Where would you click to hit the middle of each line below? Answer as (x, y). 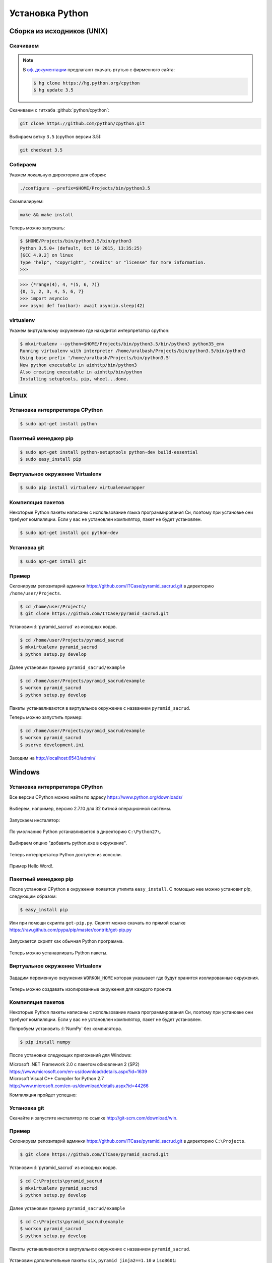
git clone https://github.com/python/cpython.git (82, 123)
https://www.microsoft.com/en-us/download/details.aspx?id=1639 (78, 1072)
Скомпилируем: (26, 201)
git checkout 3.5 (41, 150)
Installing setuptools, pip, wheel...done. (75, 379)
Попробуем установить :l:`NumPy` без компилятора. (66, 1029)
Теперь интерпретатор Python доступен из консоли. (66, 854)
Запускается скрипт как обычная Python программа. (66, 941)
